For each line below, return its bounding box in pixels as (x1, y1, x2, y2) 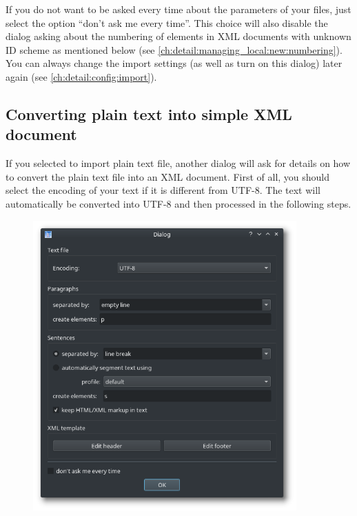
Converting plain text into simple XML (6, 103, 292, 124)
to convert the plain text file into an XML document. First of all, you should (6, 169, 330, 183)
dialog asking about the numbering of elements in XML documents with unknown (6, 29, 351, 43)
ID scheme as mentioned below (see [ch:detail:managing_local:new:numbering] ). (6, 42, 343, 57)
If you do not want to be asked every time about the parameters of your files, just (6, 2, 351, 16)
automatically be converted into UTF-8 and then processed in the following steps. (6, 196, 351, 210)
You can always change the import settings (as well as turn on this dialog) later (6, 56, 343, 70)
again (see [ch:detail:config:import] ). (6, 69, 157, 83)
